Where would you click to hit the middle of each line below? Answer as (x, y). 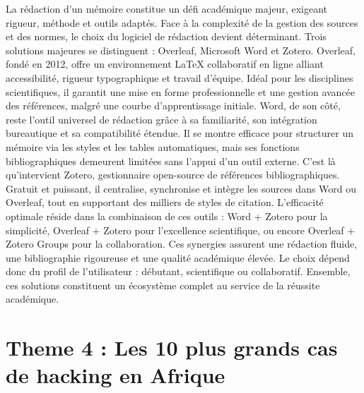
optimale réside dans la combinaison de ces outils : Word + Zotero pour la (167, 216)
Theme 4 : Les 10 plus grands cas (172, 347)
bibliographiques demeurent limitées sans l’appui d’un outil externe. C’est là (171, 161)
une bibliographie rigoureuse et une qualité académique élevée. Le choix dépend (178, 257)
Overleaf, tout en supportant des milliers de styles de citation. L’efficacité (165, 202)
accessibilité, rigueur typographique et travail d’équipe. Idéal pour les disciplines (180, 77)
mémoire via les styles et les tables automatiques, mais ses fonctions (153, 146)
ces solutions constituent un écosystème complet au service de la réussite (163, 285)
